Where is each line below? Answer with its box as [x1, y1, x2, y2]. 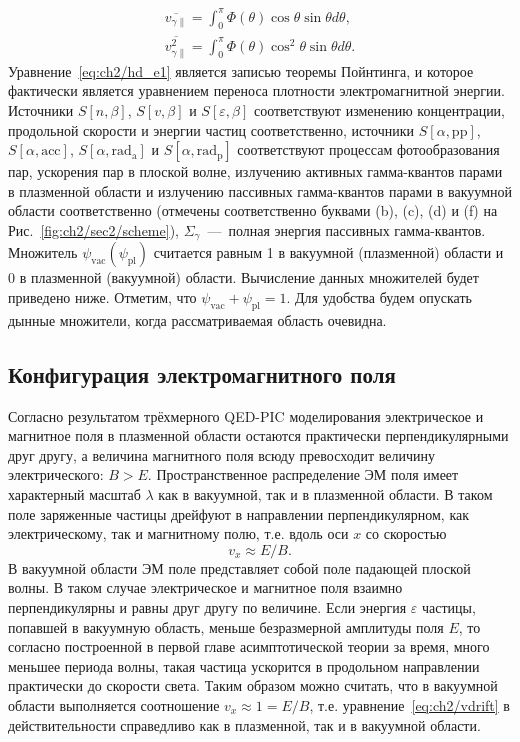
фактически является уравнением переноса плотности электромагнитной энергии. [8, 80, 505, 101]
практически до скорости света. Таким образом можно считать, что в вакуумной [8, 675, 498, 696]
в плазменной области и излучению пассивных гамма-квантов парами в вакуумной [8, 180, 512, 201]
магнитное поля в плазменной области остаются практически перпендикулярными [8, 425, 509, 446]
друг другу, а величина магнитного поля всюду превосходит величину [8, 444, 435, 465]
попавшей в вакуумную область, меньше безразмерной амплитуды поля [8, 616, 444, 637]
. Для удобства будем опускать [286, 287, 472, 308]
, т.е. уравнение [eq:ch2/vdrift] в [309, 694, 510, 715]
